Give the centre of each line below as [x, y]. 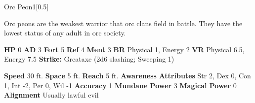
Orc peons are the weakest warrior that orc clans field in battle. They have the [123, 23]
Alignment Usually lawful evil [51, 95]
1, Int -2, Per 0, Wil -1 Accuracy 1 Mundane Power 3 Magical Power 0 [120, 85]
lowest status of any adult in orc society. [65, 33]
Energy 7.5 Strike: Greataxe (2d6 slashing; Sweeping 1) [89, 59]
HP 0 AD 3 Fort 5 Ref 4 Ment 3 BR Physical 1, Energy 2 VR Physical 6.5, [124, 49]
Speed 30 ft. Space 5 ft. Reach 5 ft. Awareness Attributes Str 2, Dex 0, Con [127, 75]
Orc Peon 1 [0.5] [26, 6]
